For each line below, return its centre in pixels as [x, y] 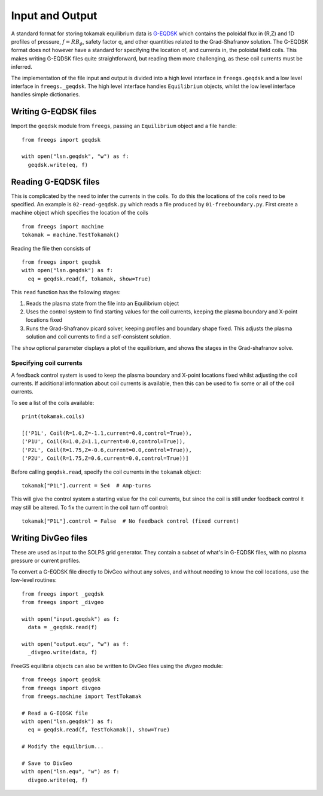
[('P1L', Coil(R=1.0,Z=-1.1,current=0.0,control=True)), [107, 433]
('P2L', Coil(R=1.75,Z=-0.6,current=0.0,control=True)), [107, 450]
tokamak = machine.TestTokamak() [71, 235]
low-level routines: [34, 580]
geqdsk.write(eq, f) [58, 165]
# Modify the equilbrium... [63, 747]
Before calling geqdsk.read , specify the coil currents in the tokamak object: [106, 472]
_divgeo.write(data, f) [63, 652]
